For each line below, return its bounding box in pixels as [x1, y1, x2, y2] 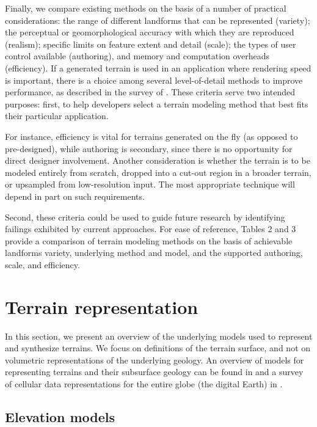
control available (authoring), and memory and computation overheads [5, 49, 270, 62]
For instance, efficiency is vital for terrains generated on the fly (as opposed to [5, 130, 298, 142]
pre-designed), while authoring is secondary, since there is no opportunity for [5, 142, 293, 155]
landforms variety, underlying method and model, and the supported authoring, [5, 246, 303, 259]
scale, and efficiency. [5, 258, 80, 271]
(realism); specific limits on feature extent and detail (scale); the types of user [5, 37, 296, 50]
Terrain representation [5, 294, 199, 319]
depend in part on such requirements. [5, 189, 145, 202]
